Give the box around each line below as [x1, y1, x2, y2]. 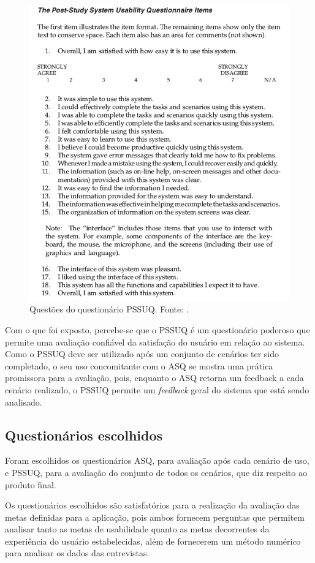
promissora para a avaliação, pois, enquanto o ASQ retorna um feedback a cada [5, 371, 304, 384]
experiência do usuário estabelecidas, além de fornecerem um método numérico [5, 534, 301, 547]
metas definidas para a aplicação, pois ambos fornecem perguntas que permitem [5, 510, 305, 523]
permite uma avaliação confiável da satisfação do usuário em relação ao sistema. [5, 335, 305, 348]
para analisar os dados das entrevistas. [5, 546, 150, 559]
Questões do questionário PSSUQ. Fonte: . [29, 303, 189, 316]
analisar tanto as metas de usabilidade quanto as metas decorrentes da [5, 523, 270, 535]
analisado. [5, 395, 42, 408]
